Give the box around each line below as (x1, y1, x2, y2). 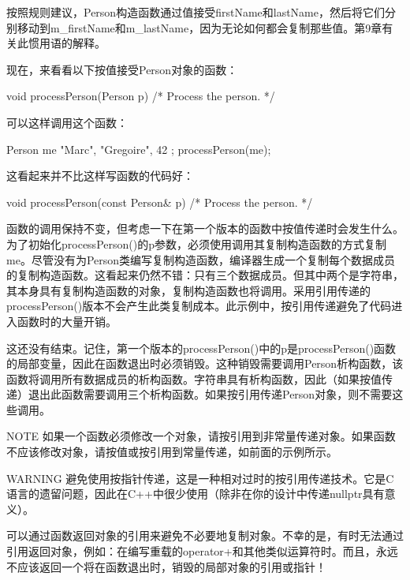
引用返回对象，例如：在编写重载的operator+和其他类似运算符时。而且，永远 (6, 543, 398, 559)
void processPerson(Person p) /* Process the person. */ (6, 88, 275, 104)
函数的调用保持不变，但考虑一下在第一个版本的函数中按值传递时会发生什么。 (6, 220, 404, 237)
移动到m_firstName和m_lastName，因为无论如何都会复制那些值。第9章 (17, 19, 382, 36)
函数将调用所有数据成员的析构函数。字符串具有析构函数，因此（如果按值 (6, 370, 382, 387)
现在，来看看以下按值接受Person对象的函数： (6, 61, 238, 77)
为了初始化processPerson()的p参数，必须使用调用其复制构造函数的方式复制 (6, 235, 386, 252)
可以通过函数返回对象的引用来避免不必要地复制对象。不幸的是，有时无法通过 (6, 527, 404, 544)
